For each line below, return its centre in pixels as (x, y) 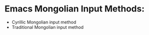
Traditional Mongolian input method (48, 27)
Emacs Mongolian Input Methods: (75, 9)
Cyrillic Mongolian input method (44, 22)
